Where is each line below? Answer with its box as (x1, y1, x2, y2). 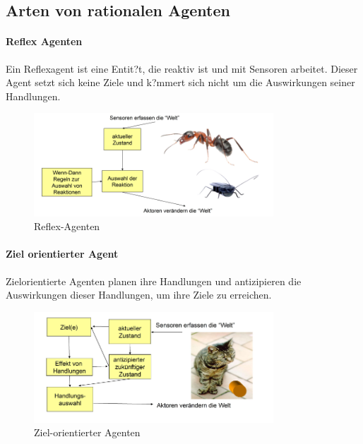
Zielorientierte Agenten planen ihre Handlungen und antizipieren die (6, 273, 302, 288)
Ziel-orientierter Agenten (34, 425, 141, 440)
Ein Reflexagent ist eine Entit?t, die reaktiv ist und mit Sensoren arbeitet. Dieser (6, 61, 358, 76)
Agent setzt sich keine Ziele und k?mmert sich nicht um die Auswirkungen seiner (6, 75, 355, 90)
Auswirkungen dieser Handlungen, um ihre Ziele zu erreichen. (6, 287, 272, 302)
